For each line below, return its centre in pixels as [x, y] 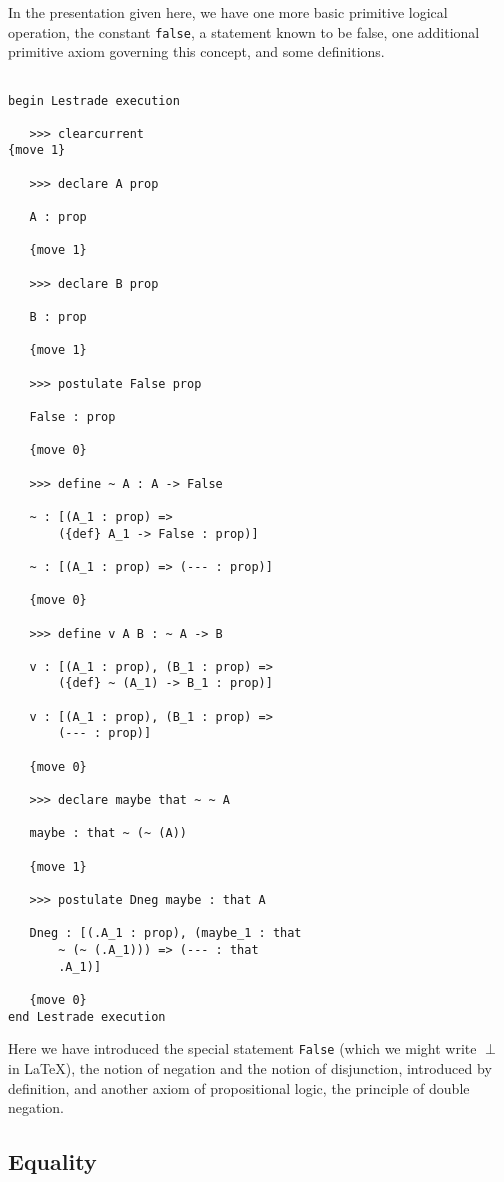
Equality [52, 1161]
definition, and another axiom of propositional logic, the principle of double [239, 1087]
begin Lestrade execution [94, 100]
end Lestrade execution [87, 1016]
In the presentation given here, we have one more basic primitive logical [228, 12]
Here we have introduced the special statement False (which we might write [242, 1048]
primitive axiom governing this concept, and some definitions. [196, 51]
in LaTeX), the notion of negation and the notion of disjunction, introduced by [250, 1067]
